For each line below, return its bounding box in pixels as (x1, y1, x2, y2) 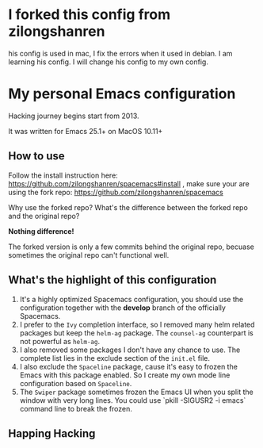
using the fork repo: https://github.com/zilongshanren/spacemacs (8, 187, 223, 197)
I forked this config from (8, 6, 171, 24)
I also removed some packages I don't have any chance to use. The (19, 345, 241, 354)
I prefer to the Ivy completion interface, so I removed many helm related (19, 320, 255, 329)
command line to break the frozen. (19, 404, 133, 413)
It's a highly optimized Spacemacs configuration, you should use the (19, 294, 244, 304)
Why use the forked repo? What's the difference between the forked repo (8, 202, 248, 212)
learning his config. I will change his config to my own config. (8, 57, 208, 67)
